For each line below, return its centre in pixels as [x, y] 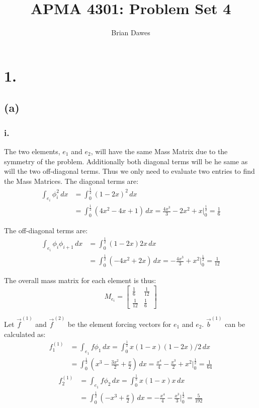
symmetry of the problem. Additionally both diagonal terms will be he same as [126, 161]
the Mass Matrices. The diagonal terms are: [71, 181]
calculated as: [25, 334]
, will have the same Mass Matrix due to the [159, 151]
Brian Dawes [131, 32]
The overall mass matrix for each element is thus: [80, 280]
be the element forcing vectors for [119, 324]
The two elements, [32, 151]
